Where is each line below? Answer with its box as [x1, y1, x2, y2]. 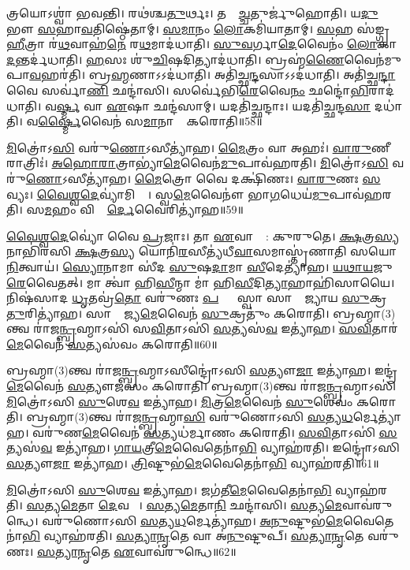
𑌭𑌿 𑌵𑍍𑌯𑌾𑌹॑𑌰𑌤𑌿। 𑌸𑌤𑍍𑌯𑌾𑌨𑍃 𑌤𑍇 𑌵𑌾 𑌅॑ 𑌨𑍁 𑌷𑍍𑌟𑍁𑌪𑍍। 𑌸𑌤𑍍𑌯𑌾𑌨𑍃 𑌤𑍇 [22, 527, 364, 544]
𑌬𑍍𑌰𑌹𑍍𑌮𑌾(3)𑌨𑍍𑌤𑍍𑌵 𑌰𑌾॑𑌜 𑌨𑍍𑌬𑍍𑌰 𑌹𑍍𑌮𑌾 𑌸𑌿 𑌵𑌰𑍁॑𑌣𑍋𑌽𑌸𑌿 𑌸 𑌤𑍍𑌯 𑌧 [26, 408, 353, 425]
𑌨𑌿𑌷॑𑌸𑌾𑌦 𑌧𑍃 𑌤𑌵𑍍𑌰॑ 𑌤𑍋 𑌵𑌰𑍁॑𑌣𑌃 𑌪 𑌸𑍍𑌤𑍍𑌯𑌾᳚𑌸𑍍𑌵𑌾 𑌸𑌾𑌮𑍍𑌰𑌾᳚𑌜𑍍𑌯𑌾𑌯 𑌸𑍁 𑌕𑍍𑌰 [6, 289, 387, 306]
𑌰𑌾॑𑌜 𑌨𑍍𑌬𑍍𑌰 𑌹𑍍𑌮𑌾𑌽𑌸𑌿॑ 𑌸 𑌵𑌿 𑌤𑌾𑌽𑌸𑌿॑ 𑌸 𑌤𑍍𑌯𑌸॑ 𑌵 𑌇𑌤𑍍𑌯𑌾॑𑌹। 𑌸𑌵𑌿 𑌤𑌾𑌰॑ [33, 320, 398, 337]
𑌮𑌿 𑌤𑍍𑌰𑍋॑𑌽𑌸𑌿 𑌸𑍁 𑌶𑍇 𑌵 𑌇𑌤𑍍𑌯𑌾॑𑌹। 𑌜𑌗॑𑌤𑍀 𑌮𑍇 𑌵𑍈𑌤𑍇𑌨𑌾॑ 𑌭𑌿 [6, 481, 332, 497]
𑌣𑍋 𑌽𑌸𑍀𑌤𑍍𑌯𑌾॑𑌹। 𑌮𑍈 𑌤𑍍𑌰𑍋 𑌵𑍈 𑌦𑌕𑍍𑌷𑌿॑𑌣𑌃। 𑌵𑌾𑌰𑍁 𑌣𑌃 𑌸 [25, 170, 381, 186]
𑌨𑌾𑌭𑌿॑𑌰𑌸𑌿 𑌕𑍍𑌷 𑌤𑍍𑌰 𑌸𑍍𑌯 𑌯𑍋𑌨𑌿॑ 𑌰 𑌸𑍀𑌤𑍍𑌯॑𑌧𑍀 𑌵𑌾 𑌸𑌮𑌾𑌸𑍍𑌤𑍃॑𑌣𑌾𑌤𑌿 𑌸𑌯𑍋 [6, 243, 397, 259]
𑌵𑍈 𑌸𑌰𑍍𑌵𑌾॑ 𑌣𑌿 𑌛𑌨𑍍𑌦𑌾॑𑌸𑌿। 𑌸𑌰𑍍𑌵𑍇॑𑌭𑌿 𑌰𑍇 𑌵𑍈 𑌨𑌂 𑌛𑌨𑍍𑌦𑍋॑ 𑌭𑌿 [6, 81, 369, 98]
